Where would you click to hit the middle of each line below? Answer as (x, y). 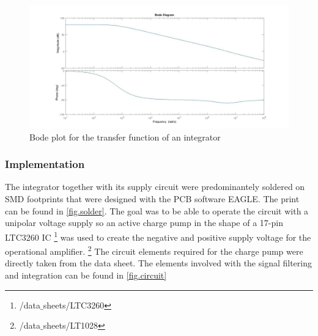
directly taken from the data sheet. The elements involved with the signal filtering (158, 263)
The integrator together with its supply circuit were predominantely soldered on (155, 187)
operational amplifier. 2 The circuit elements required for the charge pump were (154, 250)
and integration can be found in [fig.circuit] (86, 275)
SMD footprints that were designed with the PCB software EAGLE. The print (152, 199)
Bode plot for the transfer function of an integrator (125, 137)
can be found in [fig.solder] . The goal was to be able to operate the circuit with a (157, 210)
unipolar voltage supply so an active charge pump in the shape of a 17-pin (144, 223)
